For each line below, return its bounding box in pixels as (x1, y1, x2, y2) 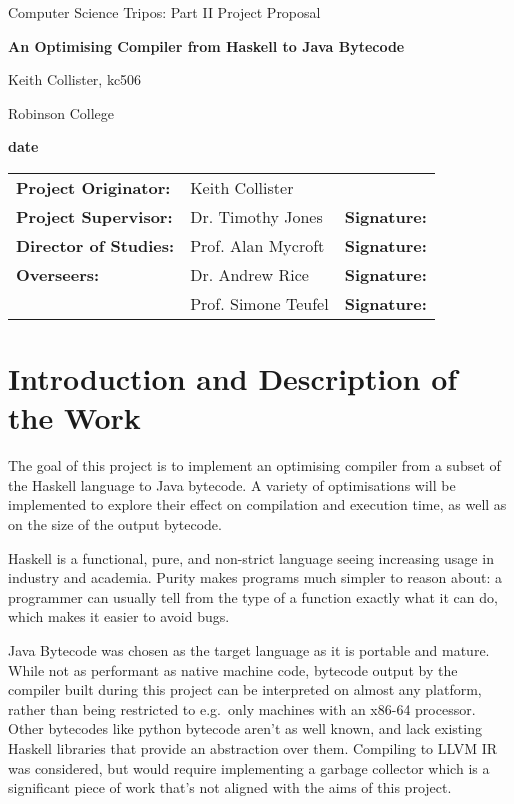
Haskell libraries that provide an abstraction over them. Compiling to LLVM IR (8, 738, 498, 758)
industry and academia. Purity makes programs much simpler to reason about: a (8, 567, 502, 588)
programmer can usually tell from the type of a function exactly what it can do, (8, 586, 498, 607)
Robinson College (8, 102, 115, 123)
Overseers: (16, 262, 100, 286)
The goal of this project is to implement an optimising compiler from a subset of (8, 455, 501, 476)
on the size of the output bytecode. (8, 514, 222, 535)
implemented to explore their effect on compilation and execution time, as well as (8, 494, 507, 515)
